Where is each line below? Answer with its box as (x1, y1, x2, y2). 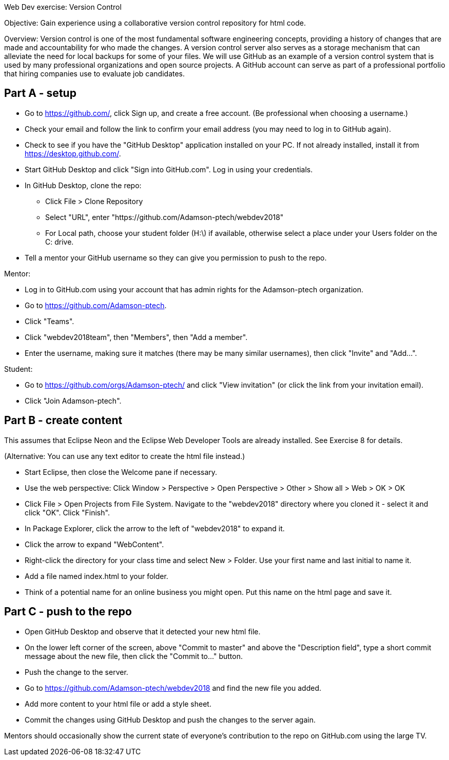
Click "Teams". (25, 316, 74, 326)
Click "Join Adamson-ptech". (25, 396, 122, 405)
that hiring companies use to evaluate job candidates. (4, 69, 185, 78)
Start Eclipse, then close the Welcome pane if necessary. (25, 467, 218, 476)
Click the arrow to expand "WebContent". (25, 539, 164, 549)
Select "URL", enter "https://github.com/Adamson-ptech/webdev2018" (45, 212, 284, 222)
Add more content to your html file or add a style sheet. (25, 699, 211, 708)
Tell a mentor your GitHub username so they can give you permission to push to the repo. (25, 253, 327, 262)
